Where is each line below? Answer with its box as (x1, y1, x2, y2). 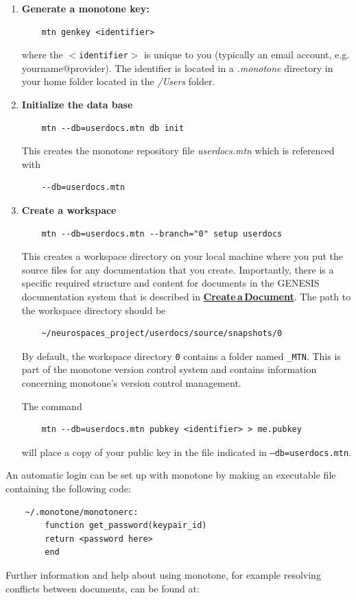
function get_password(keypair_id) (45, 520, 207, 531)
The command (21, 398, 82, 413)
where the (21, 47, 63, 62)
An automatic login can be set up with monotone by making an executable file (5, 468, 336, 482)
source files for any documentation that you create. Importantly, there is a (21, 262, 334, 276)
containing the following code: (5, 481, 131, 496)
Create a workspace (21, 203, 117, 217)
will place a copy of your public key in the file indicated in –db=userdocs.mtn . (21, 444, 351, 459)
